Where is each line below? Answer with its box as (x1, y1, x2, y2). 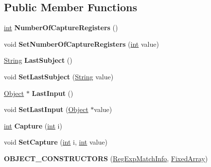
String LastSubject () (4, 55, 72, 65)
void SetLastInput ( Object (4, 104, 88, 114)
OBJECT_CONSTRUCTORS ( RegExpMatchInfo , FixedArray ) (4, 153, 208, 163)
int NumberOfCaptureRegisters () (4, 22, 118, 33)
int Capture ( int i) (4, 120, 62, 130)
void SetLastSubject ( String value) (4, 71, 114, 81)
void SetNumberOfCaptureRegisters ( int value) (4, 38, 159, 49)
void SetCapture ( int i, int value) (4, 137, 107, 147)
